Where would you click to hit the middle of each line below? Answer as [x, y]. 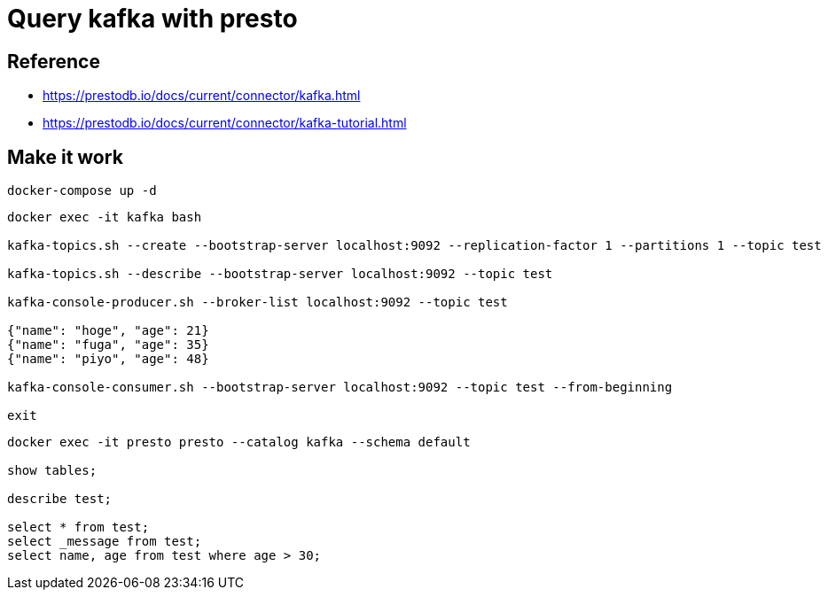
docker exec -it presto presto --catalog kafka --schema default [239, 442]
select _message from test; [105, 542]
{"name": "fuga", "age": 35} [108, 345]
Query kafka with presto [152, 19]
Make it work [65, 157]
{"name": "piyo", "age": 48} [108, 359]
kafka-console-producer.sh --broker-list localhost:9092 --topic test [258, 302]
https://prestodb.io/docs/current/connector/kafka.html [202, 96]
